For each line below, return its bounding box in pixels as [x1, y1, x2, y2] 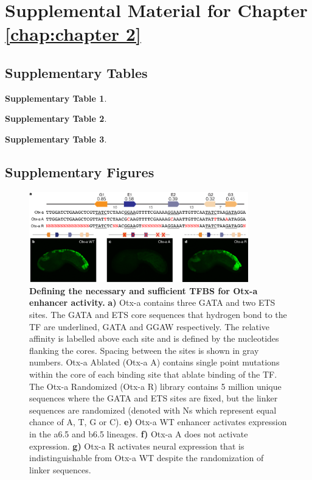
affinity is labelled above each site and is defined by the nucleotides [29, 332, 279, 345]
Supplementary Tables [5, 63, 148, 82]
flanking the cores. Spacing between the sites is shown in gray [29, 344, 259, 356]
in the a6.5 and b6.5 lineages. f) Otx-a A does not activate [29, 427, 248, 440]
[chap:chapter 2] [5, 21, 141, 46]
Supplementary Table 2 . [5, 112, 107, 125]
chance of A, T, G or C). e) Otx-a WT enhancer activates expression [29, 415, 287, 428]
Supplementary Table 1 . [5, 91, 107, 104]
